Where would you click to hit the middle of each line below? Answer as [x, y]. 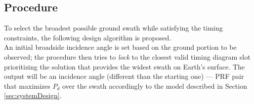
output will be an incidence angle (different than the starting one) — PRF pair [124, 76]
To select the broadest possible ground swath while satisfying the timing [113, 28]
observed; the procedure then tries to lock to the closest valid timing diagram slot [127, 56]
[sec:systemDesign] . [33, 95]
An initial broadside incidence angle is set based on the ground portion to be [120, 47]
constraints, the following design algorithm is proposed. [88, 37]
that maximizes [27, 86]
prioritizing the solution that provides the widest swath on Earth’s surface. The [124, 66]
